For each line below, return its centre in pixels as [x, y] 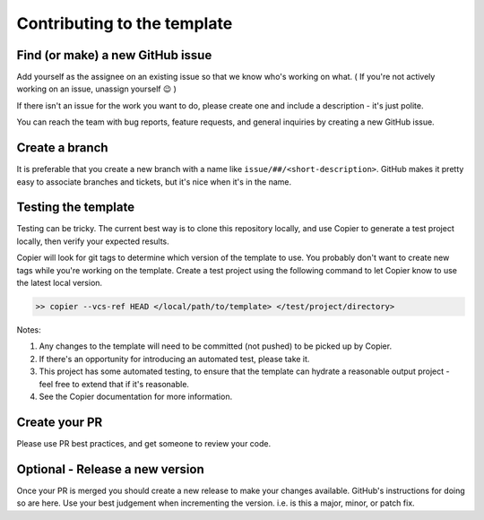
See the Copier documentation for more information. [136, 396]
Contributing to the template [125, 23]
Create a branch [62, 148]
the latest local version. [60, 283]
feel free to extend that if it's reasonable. [114, 384]
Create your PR [60, 422]
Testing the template [75, 208]
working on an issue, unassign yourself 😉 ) [96, 89]
